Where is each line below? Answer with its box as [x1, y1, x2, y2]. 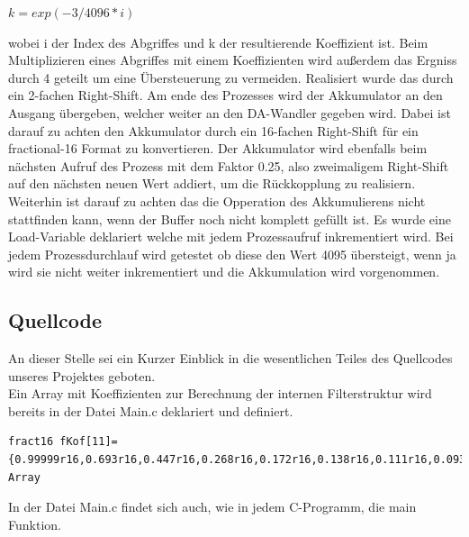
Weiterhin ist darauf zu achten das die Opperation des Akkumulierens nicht [8, 191, 426, 210]
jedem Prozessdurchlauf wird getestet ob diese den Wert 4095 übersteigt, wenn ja [8, 244, 456, 263]
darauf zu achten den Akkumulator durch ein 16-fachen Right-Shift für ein [8, 121, 419, 140]
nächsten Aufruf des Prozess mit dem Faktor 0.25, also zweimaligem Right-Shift [8, 156, 449, 175]
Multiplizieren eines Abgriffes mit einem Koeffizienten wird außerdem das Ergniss [8, 50, 457, 69]
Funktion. [8, 514, 61, 533]
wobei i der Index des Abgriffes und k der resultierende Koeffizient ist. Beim [8, 32, 428, 51]
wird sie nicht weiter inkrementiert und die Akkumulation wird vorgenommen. [8, 262, 440, 281]
